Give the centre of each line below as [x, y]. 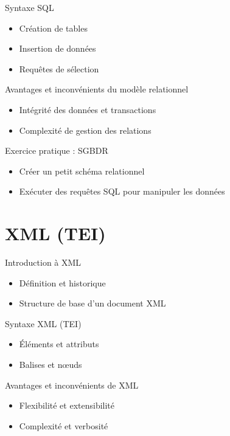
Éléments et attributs [59, 344]
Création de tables [53, 28]
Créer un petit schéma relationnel [82, 171]
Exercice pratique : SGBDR [57, 151]
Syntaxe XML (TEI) [43, 323]
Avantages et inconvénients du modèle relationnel [97, 89]
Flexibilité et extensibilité [67, 405]
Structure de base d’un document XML [92, 303]
